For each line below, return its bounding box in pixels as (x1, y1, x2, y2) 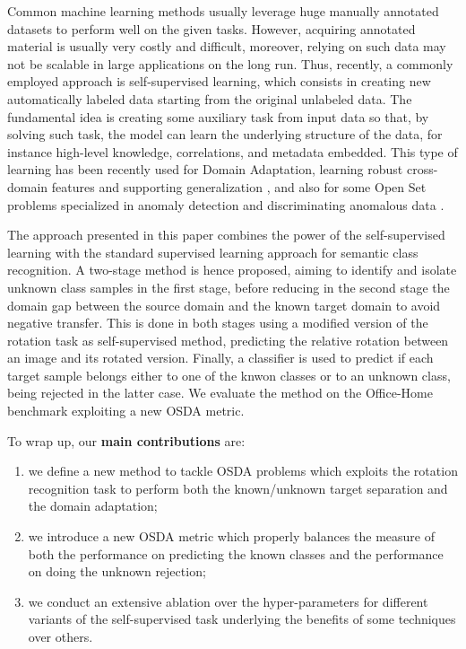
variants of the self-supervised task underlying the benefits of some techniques (28, 610, 456, 628)
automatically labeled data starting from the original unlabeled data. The (7, 89, 412, 108)
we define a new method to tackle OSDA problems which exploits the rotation (28, 461, 458, 480)
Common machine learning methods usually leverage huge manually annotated (7, 2, 439, 20)
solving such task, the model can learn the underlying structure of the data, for (7, 125, 443, 144)
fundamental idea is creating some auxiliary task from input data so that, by (7, 107, 429, 126)
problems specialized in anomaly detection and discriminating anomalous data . (7, 195, 444, 214)
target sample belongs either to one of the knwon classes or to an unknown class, (7, 365, 451, 384)
